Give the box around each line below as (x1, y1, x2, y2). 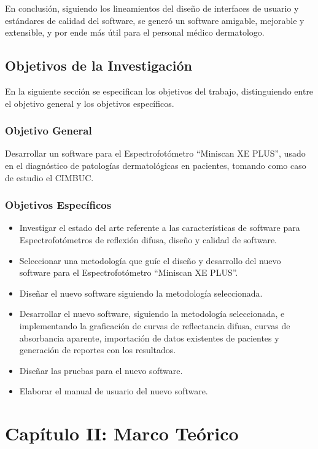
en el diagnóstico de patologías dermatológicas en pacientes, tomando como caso (5, 158, 306, 171)
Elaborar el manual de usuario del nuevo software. (19, 385, 208, 397)
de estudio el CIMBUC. (5, 171, 94, 184)
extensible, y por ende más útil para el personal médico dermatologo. (5, 26, 265, 39)
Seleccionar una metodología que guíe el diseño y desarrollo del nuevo (19, 254, 281, 267)
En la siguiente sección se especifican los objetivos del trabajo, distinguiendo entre (5, 84, 314, 97)
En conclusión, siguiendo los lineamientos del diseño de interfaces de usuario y (5, 2, 299, 14)
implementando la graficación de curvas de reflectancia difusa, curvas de (19, 319, 290, 332)
